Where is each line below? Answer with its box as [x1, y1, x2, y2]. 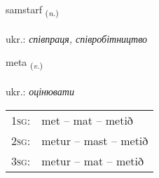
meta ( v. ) [6, 55, 43, 71]
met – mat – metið [41, 111, 133, 128]
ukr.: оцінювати [6, 84, 74, 99]
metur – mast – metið [41, 132, 148, 149]
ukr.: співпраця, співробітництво [6, 31, 148, 46]
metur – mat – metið [41, 152, 144, 169]
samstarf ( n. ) [6, 2, 59, 18]
